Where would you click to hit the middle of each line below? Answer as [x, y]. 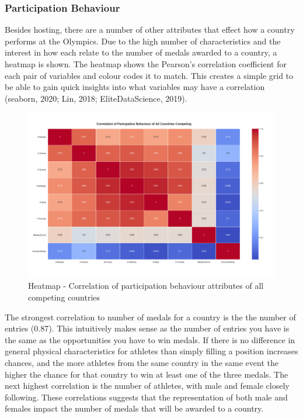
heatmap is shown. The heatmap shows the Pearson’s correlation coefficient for [146, 64]
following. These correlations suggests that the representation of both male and [146, 397]
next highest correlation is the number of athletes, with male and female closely [147, 386]
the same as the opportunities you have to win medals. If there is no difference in [150, 339]
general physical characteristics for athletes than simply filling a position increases [151, 351]
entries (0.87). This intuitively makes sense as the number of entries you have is [147, 328]
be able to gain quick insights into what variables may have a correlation [135, 87]
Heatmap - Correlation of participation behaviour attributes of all [146, 286]
